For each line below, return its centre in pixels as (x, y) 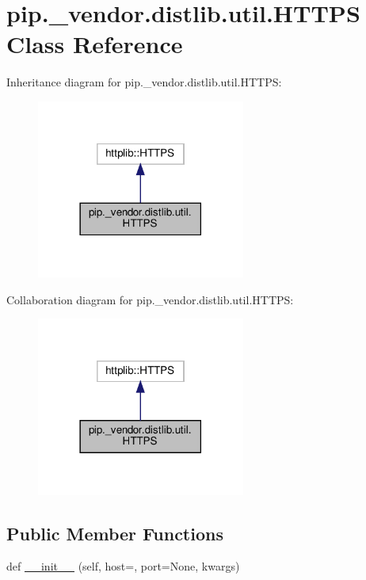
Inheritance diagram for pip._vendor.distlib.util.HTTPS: (144, 82)
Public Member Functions (115, 533)
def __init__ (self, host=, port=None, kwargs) (123, 566)
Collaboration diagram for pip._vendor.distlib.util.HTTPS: (150, 299)
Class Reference (95, 44)
